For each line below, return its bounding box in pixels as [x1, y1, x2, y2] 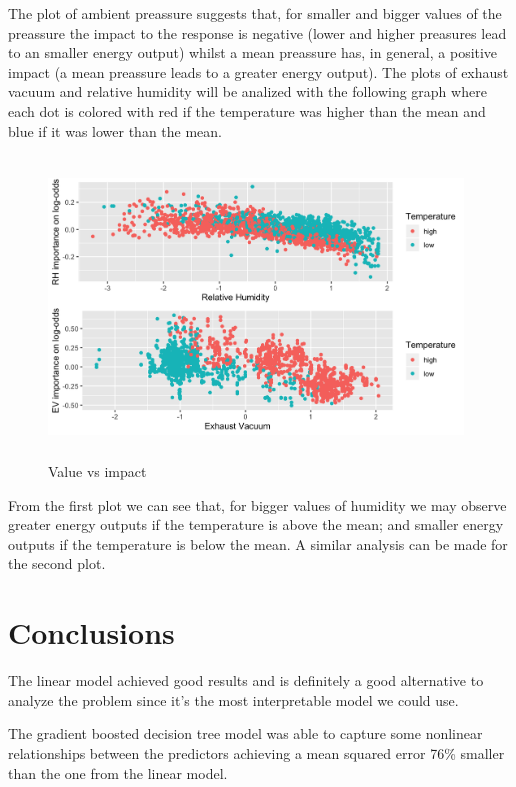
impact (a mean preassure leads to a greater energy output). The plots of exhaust [8, 61, 509, 82]
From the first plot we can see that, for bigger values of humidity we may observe [8, 494, 507, 515]
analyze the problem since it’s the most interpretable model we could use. [8, 689, 459, 710]
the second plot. [8, 553, 106, 574]
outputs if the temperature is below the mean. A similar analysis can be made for [8, 533, 508, 554]
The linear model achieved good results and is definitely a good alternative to [8, 670, 484, 691]
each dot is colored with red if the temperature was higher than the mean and [8, 100, 486, 121]
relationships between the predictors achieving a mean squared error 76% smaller [8, 742, 505, 763]
